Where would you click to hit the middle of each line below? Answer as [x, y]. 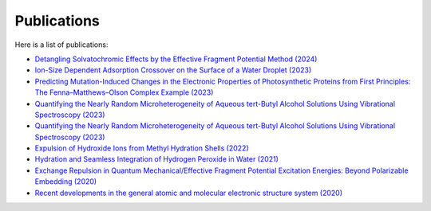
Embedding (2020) [66, 182]
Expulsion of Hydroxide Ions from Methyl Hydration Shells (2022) [142, 148]
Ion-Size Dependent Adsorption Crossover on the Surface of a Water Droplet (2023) [173, 70]
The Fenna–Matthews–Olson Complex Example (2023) [124, 92]
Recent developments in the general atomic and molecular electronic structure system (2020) [189, 193]
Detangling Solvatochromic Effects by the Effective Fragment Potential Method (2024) [176, 59]
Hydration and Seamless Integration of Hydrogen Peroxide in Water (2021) [157, 159]
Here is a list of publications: [61, 45]
